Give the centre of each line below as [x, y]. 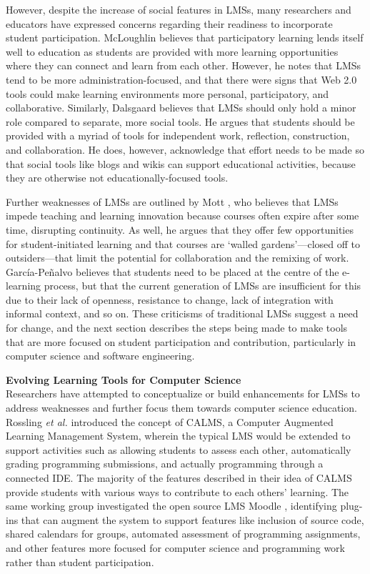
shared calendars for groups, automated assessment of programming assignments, [183, 534]
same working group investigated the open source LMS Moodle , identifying [171, 506]
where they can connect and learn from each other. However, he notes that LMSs [184, 65]
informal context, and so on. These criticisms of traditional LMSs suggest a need [182, 313]
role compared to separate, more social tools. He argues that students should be [180, 121]
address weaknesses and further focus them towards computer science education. [181, 408]
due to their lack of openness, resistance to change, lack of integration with [170, 299]
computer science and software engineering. [100, 356]
